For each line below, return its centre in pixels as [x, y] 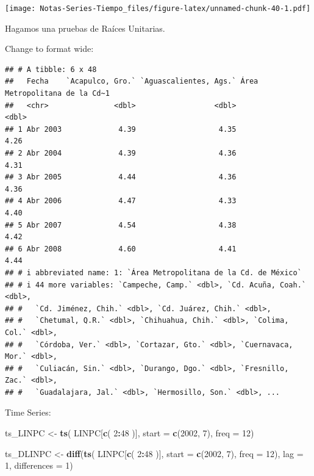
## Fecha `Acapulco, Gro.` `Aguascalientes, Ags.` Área [132, 81]
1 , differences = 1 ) [39, 465]
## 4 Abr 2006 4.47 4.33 [121, 201]
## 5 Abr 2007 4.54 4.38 [121, 225]
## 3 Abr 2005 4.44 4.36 [121, 177]
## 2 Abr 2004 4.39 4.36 [121, 153]
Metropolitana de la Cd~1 [57, 94]
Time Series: [28, 412]
